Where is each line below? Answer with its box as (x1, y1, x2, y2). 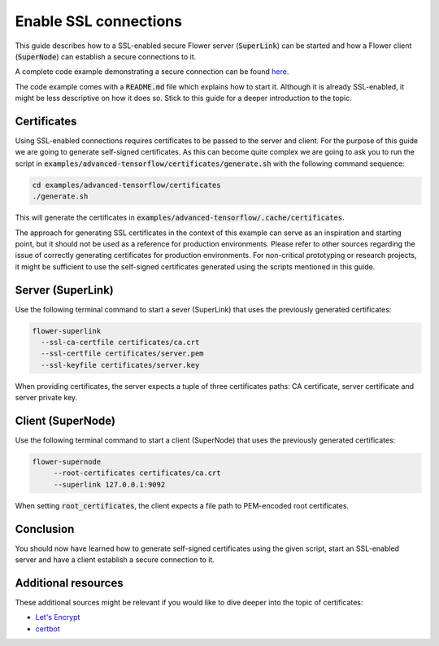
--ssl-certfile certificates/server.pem (41, 349, 204, 358)
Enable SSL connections (15, 12, 183, 30)
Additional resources (15, 576, 124, 590)
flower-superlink (32, 326, 102, 335)
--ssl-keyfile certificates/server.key (41, 360, 200, 369)
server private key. (15, 393, 78, 403)
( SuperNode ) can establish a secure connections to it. (15, 51, 197, 61)
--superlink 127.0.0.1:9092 (53, 480, 166, 489)
